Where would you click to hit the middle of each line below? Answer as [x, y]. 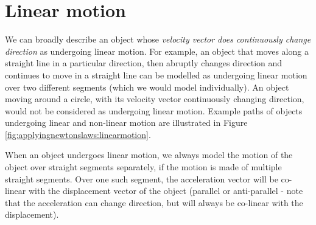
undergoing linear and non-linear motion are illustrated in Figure [126, 123]
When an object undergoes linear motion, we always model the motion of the [149, 155]
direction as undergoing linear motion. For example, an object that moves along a [157, 51]
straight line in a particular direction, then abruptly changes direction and [144, 63]
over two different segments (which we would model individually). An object [147, 87]
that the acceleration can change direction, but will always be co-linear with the [154, 202]
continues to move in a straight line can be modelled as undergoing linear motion [156, 74]
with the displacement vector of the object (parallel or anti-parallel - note [166, 191]
